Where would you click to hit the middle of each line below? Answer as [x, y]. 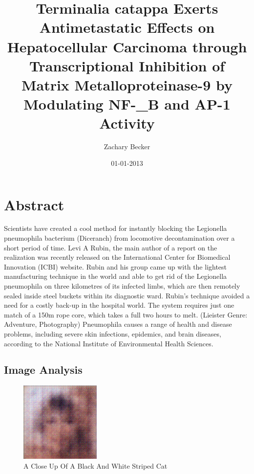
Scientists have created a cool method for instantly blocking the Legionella [116, 228]
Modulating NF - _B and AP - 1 [127, 104]
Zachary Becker [127, 147]
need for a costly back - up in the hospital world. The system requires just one [119, 305]
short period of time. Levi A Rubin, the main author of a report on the [111, 247]
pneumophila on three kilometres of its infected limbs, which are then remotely [122, 285]
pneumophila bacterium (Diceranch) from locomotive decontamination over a [119, 237]
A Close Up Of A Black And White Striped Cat [95, 465]
